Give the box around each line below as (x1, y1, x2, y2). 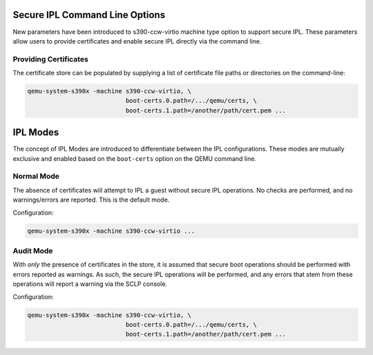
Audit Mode (12, 246, 53, 256)
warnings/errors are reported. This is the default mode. (12, 195, 170, 204)
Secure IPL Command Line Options (12, 9, 166, 21)
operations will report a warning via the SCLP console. (12, 280, 168, 288)
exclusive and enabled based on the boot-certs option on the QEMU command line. (12, 154, 257, 162)
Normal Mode (12, 171, 60, 181)
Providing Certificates (12, 54, 89, 64)
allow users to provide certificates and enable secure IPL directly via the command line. (12, 37, 262, 45)
